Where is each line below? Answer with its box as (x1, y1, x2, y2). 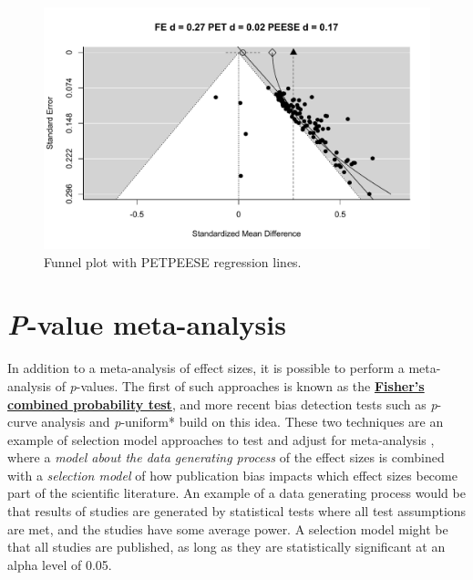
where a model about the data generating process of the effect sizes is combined (7, 448, 445, 467)
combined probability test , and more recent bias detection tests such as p (7, 394, 437, 413)
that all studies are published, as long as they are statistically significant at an (7, 537, 446, 556)
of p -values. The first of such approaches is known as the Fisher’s (55, 376, 425, 395)
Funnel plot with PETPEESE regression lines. (44, 252, 302, 271)
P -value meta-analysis (7, 306, 286, 344)
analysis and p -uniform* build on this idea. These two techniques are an (41, 412, 444, 431)
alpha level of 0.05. (7, 554, 112, 574)
